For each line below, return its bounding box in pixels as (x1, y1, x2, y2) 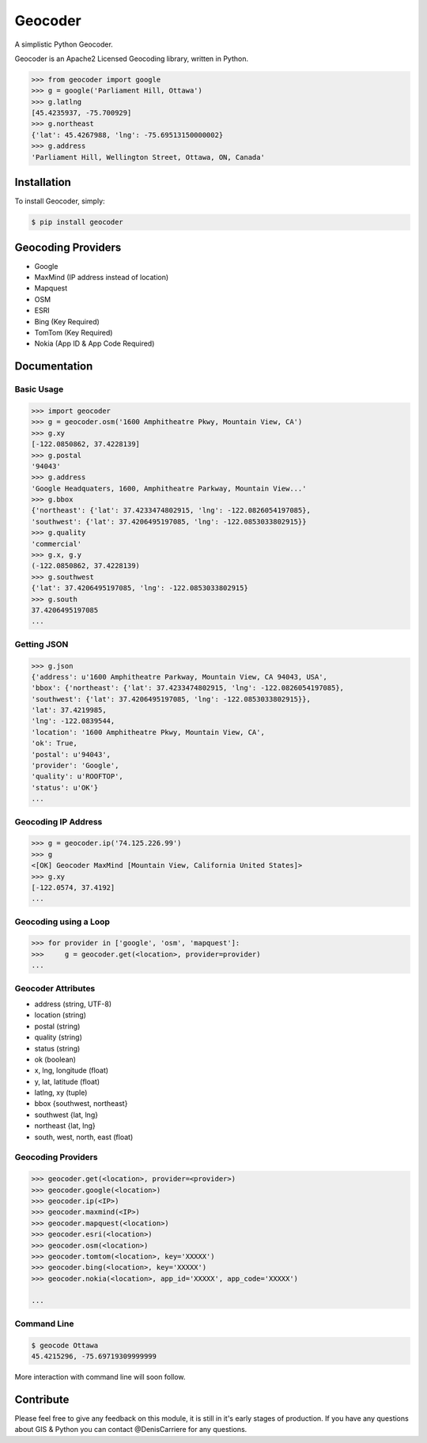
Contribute (14, 1392, 70, 1406)
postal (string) (34, 1021, 81, 1031)
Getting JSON (14, 638, 69, 650)
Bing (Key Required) (34, 316, 100, 326)
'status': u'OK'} (31, 783, 99, 792)
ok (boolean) (34, 1055, 77, 1064)
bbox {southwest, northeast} (34, 1099, 128, 1108)
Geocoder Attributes (14, 983, 96, 994)
